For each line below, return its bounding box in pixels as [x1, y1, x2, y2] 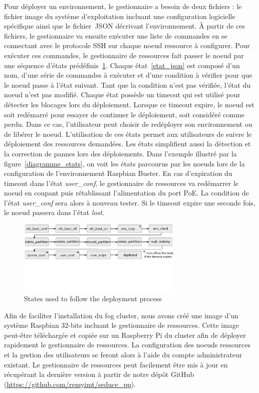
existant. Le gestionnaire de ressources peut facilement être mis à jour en [4, 359, 228, 369]
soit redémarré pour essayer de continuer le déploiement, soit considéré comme [4, 109, 245, 119]
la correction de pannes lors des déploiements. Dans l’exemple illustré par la [4, 148, 237, 158]
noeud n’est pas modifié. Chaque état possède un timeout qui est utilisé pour [4, 89, 240, 100]
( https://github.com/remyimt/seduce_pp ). [4, 378, 136, 389]
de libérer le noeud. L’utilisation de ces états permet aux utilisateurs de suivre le [4, 128, 252, 139]
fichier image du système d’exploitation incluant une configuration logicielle [4, 11, 235, 21]
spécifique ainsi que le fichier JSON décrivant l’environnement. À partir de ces [4, 21, 245, 31]
